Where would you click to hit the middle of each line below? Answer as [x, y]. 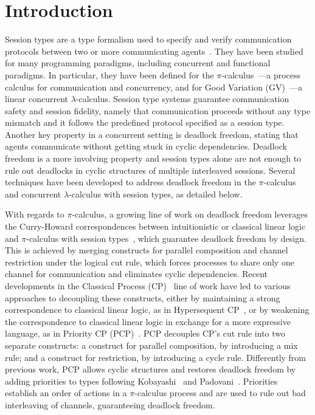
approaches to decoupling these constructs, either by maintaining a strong [143, 297]
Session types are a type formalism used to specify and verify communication [148, 39]
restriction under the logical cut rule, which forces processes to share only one [150, 262]
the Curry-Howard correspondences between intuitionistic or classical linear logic [155, 226]
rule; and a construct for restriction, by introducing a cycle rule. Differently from [156, 357]
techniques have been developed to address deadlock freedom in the [130, 182]
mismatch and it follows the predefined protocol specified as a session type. [145, 122]
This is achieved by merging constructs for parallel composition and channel [147, 250]
